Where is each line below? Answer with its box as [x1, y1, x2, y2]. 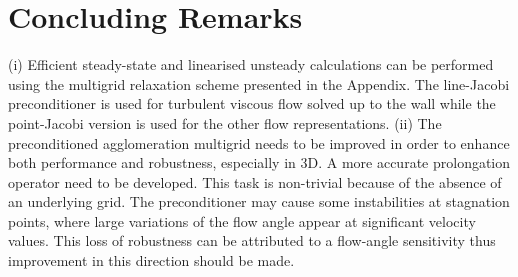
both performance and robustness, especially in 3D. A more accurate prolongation [8, 152, 511, 173]
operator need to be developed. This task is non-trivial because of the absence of [8, 171, 502, 192]
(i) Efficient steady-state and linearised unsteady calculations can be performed [8, 54, 494, 75]
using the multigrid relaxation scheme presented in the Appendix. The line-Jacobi [8, 73, 510, 94]
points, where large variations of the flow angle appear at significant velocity [8, 210, 476, 231]
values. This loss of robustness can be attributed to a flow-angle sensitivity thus [8, 230, 496, 251]
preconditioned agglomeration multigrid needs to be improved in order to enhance [8, 132, 510, 153]
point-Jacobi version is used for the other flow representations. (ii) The [8, 112, 442, 133]
